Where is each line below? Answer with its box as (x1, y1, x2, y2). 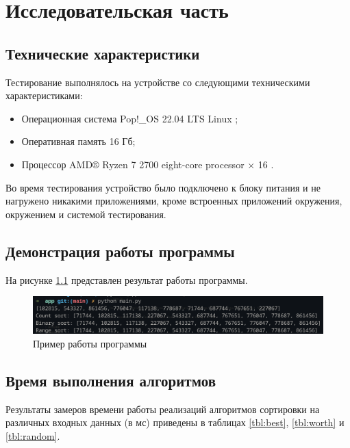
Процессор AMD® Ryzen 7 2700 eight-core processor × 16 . (21, 157, 274, 171)
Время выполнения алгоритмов (5, 369, 216, 391)
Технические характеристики (5, 42, 200, 64)
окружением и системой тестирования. (5, 207, 166, 221)
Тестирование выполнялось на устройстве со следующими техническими (5, 75, 310, 89)
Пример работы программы (33, 336, 147, 350)
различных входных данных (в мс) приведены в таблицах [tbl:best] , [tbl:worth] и (5, 415, 345, 430)
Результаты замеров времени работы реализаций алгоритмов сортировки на (5, 401, 320, 416)
